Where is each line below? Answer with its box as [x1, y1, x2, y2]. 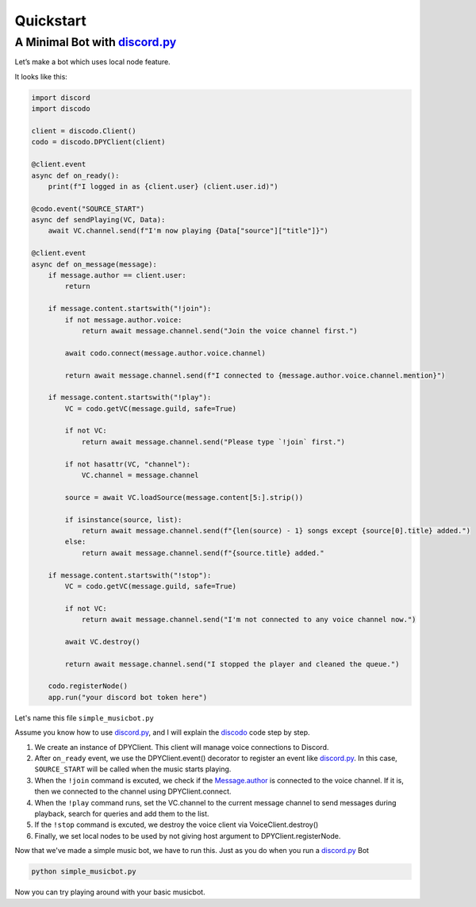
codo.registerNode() [48, 682, 129, 690]
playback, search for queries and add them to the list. [34, 809, 209, 818]
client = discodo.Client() [31, 126, 136, 135]
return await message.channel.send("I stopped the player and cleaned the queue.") [64, 659, 400, 668]
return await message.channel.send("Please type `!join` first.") [81, 437, 345, 446]
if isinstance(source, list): [64, 515, 182, 524]
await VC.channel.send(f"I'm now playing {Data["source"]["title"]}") [48, 226, 329, 236]
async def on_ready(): [31, 171, 120, 180]
